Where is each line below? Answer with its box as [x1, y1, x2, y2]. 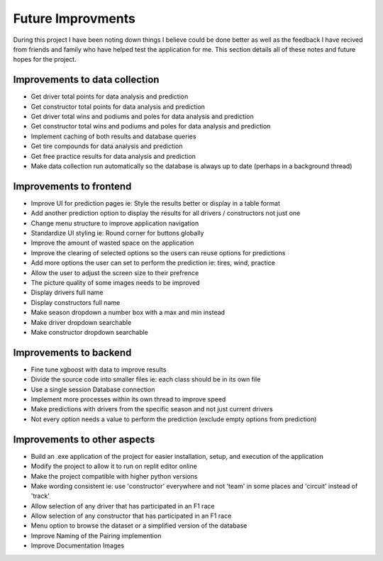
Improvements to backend [13, 346, 132, 358]
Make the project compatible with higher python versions [30, 472, 198, 480]
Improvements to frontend [13, 180, 132, 192]
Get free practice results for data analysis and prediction [30, 152, 196, 160]
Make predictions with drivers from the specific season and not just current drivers [30, 405, 273, 413]
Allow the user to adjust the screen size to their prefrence [30, 268, 199, 277]
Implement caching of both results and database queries [30, 132, 196, 140]
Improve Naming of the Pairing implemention [30, 531, 162, 540]
